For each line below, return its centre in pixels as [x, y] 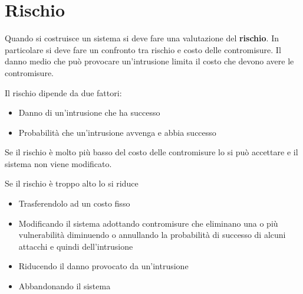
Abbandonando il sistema [65, 286]
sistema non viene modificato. [58, 163]
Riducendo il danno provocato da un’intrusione [103, 266]
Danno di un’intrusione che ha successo [89, 112]
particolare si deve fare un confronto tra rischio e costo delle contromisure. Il [143, 49]
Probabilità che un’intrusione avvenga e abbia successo [117, 132]
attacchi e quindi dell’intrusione [76, 246]
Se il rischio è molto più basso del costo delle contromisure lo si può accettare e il [151, 152]
